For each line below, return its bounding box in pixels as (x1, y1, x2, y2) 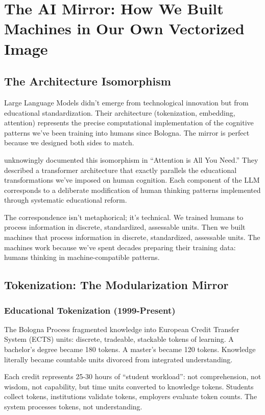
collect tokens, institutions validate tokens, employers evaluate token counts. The (4, 391, 257, 402)
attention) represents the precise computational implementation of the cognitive (4, 117, 254, 128)
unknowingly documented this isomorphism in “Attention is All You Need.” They (4, 154, 258, 165)
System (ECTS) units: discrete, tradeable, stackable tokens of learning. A (4, 334, 234, 344)
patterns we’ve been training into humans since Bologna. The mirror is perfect (4, 127, 250, 138)
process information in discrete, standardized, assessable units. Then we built (4, 222, 246, 232)
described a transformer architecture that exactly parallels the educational (4, 164, 237, 175)
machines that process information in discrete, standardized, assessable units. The (4, 232, 260, 243)
